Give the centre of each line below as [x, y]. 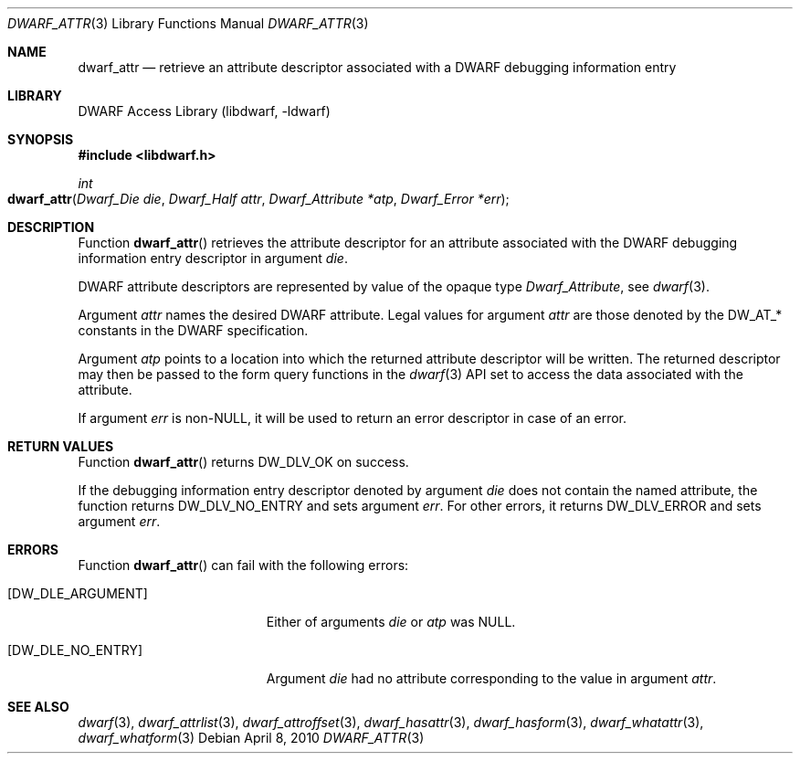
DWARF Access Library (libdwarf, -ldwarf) [204, 111]
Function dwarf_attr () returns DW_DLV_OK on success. [243, 462]
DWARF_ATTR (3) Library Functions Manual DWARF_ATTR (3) [188, 23]
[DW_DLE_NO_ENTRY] [75, 650]
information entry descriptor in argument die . [213, 258]
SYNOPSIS [41, 139]
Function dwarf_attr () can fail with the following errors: [243, 565]
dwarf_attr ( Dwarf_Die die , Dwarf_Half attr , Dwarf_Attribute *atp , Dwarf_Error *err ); [258, 199]
